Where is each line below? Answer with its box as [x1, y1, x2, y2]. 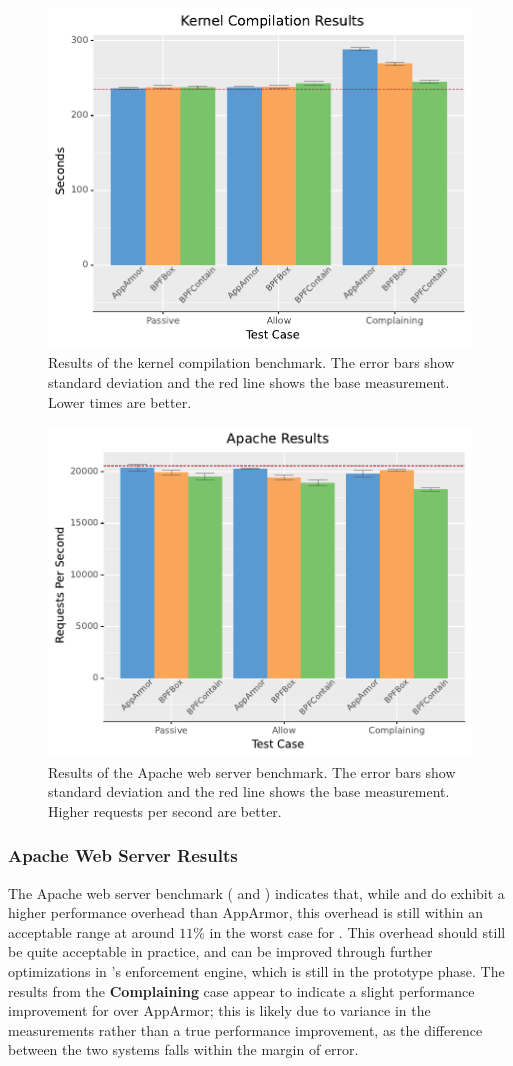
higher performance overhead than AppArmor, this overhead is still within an [8, 902, 483, 923]
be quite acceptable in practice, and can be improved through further [8, 941, 433, 962]
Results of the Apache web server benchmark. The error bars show [48, 761, 456, 782]
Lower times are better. [48, 391, 192, 412]
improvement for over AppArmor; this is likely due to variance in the [8, 1000, 431, 1021]
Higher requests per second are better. [48, 800, 282, 821]
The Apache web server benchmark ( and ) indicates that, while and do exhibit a [8, 882, 505, 903]
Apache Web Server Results [8, 843, 238, 868]
